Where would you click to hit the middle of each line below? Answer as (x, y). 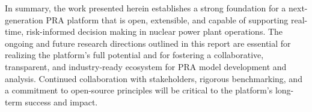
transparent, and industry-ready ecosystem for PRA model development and (146, 66)
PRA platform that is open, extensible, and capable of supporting (167, 19)
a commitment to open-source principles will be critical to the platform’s (139, 90)
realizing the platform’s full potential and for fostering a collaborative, (134, 55)
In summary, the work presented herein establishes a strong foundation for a (145, 8)
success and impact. (61, 102)
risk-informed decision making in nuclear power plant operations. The (154, 31)
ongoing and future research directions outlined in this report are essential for (148, 43)
